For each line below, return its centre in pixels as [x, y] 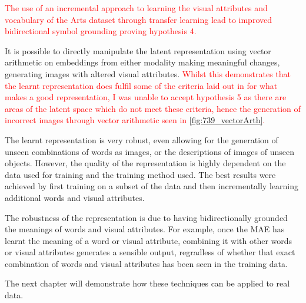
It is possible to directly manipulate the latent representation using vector [138, 50]
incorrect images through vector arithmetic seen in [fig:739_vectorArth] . [135, 120]
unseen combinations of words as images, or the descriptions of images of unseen [149, 151]
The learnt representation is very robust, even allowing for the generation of [142, 139]
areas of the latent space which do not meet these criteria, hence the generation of [153, 108]
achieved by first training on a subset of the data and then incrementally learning [152, 186]
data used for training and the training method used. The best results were [140, 174]
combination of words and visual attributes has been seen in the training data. [146, 263]
